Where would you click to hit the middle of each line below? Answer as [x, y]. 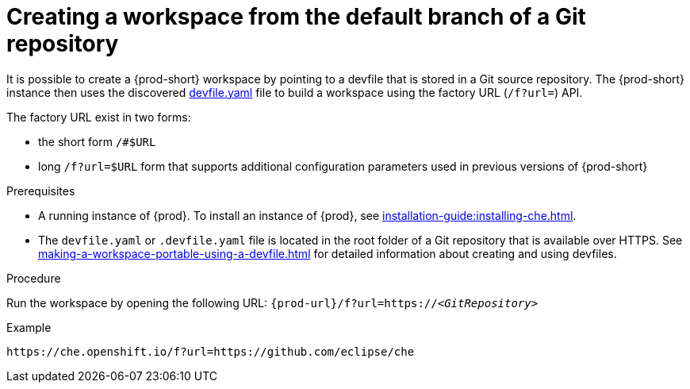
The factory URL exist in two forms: [99, 117]
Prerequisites [41, 191]
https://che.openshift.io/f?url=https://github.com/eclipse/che [211, 351]
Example [29, 327]
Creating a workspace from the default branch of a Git [296, 17]
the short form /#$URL [97, 141]
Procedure [34, 278]
